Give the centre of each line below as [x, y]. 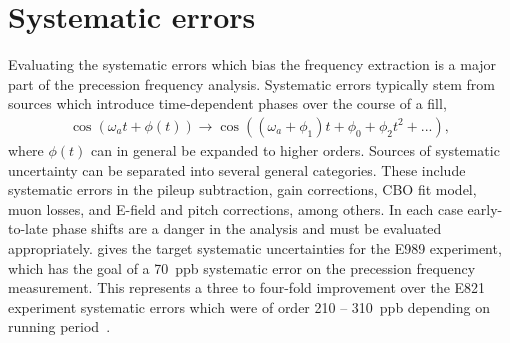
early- [485, 208]
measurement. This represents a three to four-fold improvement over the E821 [247, 287]
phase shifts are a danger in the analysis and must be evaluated [247, 228]
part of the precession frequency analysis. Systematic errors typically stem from [251, 83]
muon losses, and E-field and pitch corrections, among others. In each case [235, 208]
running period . [59, 326]
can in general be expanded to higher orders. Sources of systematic [295, 149]
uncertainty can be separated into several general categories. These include [237, 169]
